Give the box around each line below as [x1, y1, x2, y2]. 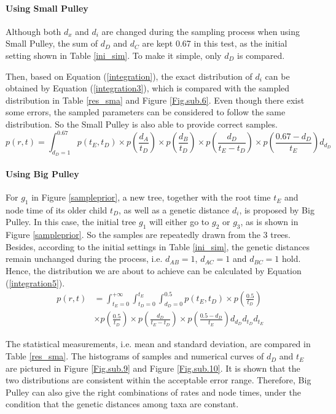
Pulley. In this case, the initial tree [6, 215, 136, 228]
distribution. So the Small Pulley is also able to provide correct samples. [6, 117, 278, 130]
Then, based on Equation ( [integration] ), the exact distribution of [6, 69, 252, 82]
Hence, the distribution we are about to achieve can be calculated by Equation [6, 264, 302, 277]
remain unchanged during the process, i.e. [6, 252, 163, 265]
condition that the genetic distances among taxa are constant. [6, 397, 239, 410]
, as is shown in [240, 215, 299, 228]
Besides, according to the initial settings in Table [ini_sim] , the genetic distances [6, 240, 310, 253]
